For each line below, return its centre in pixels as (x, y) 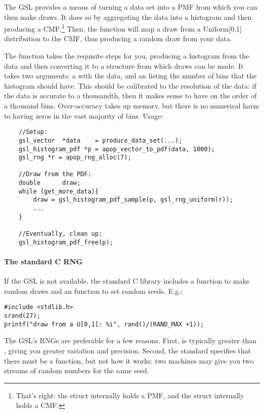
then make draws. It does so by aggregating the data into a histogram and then (128, 17)
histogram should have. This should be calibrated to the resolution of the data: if (130, 85)
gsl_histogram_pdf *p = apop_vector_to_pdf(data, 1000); (117, 149)
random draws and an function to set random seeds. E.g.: (93, 291)
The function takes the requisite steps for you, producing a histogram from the (127, 56)
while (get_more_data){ (59, 191)
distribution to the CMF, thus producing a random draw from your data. (118, 38)
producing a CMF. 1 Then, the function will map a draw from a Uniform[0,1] (123, 28)
